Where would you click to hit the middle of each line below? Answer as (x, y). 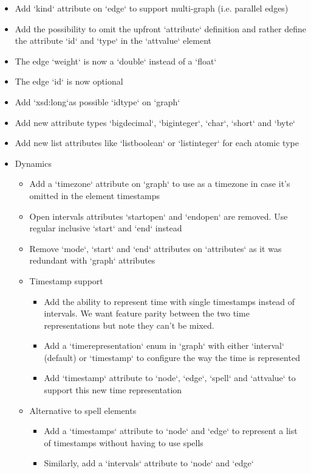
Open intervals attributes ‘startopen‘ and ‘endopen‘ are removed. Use (159, 216)
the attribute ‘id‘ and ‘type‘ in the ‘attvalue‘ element (113, 40)
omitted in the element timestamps (94, 195)
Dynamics (33, 163)
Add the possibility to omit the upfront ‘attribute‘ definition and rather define (160, 28)
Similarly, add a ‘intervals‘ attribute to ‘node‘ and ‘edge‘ (149, 463)
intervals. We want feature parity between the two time (147, 313)
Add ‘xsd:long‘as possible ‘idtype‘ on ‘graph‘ (97, 101)
